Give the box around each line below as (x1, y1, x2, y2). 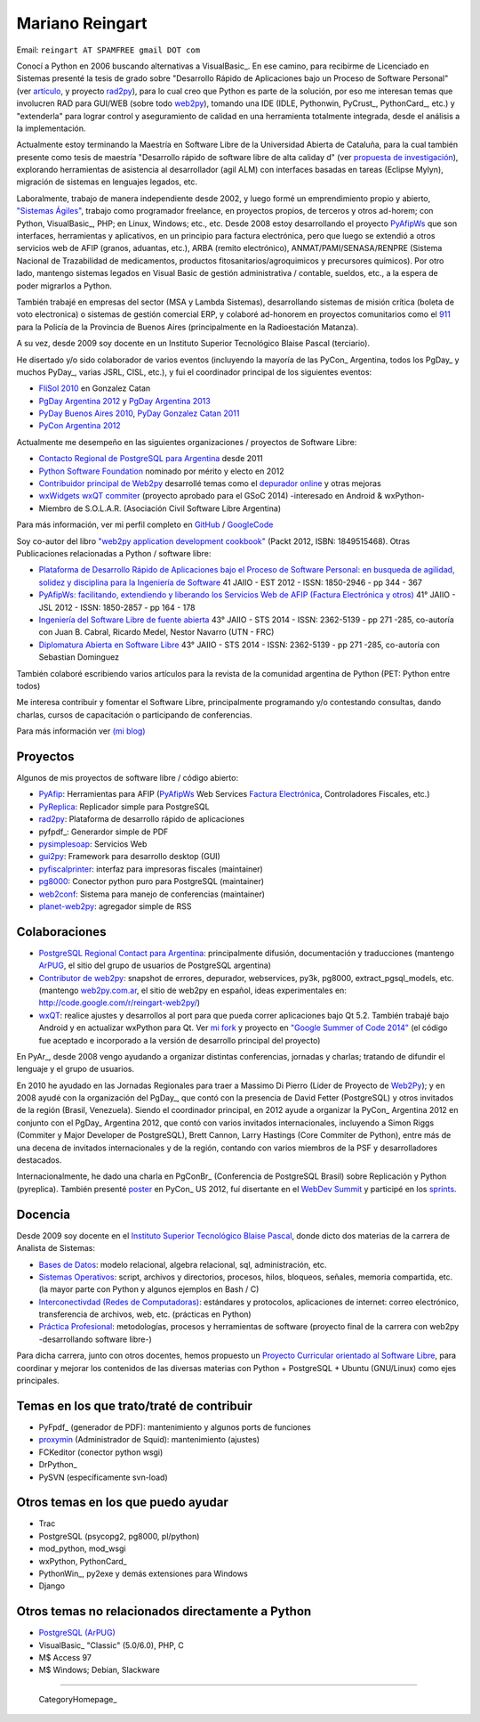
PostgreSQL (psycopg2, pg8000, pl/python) (38, 1531, 200, 1541)
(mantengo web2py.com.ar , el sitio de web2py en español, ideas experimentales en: (38, 985, 347, 995)
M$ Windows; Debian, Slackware (38, 1665, 160, 1676)
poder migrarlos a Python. (16, 280, 113, 291)
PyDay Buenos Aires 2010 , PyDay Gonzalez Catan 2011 (38, 408, 240, 418)
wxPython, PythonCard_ (38, 1555, 128, 1566)
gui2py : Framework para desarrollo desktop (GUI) (38, 851, 221, 862)
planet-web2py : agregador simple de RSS (38, 900, 192, 912)
